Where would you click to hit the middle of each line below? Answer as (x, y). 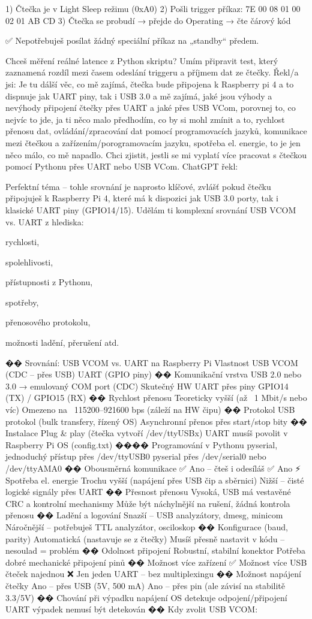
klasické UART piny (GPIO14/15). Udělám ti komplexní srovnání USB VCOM (151, 209)
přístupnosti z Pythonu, (49, 282)
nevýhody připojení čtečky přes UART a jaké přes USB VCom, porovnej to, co (151, 108)
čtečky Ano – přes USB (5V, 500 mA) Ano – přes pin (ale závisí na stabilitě (145, 585)
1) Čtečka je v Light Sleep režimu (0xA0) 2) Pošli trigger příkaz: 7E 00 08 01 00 (153, 8)
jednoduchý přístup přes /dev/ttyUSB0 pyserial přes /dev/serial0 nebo (136, 456)
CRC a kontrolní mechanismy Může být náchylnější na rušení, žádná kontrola (148, 503)
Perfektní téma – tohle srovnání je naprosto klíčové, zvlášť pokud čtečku (138, 186)
